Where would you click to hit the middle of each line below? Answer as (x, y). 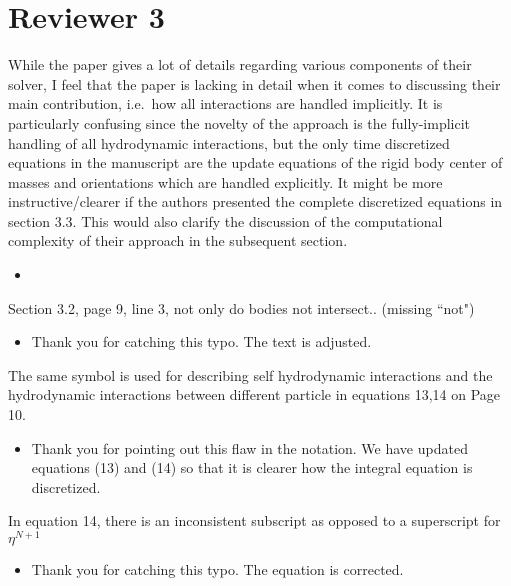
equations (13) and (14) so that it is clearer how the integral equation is (252, 467)
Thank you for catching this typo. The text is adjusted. (201, 341)
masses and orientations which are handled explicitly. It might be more (225, 181)
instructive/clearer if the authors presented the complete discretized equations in (255, 201)
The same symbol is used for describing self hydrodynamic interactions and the (250, 374)
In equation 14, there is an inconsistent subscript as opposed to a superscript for (254, 520)
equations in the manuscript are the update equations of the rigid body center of (255, 162)
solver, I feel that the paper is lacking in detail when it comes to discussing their (254, 83)
